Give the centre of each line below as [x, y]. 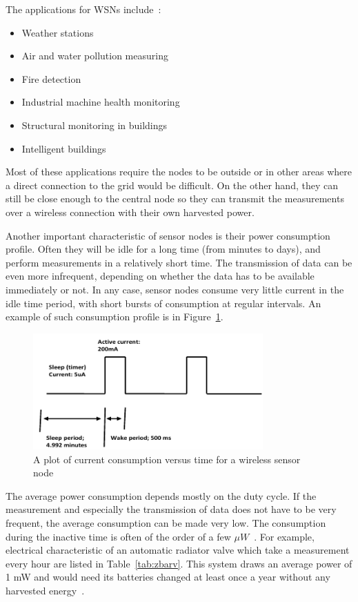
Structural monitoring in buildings [95, 125]
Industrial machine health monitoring [101, 102]
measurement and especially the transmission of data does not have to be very [171, 509]
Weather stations [58, 32]
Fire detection [51, 78]
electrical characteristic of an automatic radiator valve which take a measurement [178, 550]
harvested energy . [45, 591]
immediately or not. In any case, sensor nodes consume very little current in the [175, 289]
